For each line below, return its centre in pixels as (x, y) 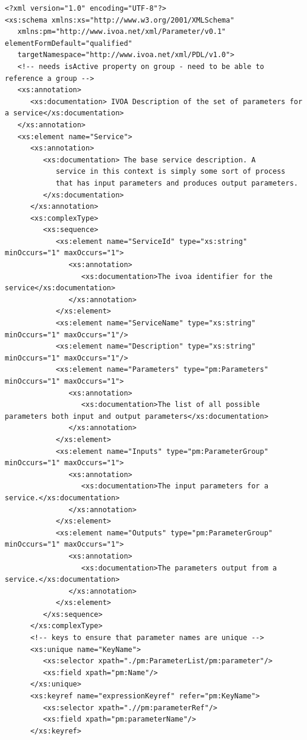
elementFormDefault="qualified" (69, 43)
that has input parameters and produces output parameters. (177, 183)
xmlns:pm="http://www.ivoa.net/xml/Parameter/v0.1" (122, 32)
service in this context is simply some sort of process (170, 172)
